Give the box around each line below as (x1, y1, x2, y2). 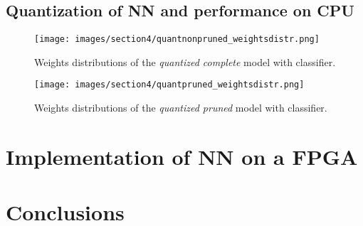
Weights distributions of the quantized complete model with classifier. (34, 54, 336, 69)
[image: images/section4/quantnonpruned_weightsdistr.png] (34, 34, 320, 45)
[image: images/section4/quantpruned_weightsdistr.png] (34, 80, 305, 90)
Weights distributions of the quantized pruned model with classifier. (34, 100, 327, 115)
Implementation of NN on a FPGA (6, 141, 358, 171)
